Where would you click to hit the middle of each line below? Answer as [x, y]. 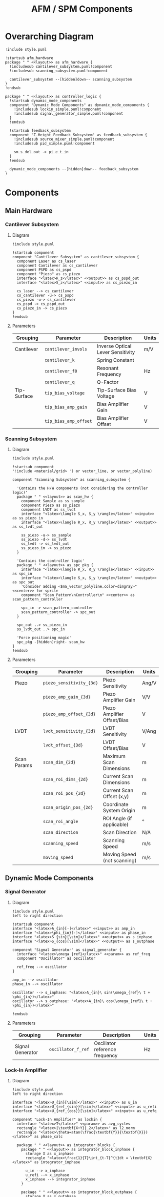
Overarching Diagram [50, 36]
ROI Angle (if [117, 819]
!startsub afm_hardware [29, 58]
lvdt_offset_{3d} [63, 745]
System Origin [119, 810]
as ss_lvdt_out [28, 527]
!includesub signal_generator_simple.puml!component [69, 113]
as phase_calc [48, 1137]
